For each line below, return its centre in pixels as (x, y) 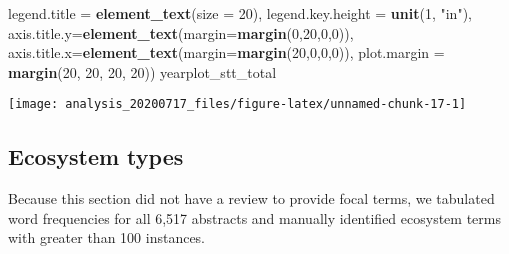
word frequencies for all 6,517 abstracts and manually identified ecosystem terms (254, 217)
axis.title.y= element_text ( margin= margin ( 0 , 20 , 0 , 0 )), (181, 32)
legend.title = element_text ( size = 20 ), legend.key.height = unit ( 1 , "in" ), (240, 13)
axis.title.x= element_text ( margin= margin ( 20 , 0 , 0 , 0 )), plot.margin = (226, 52)
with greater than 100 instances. (107, 237)
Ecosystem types (96, 156)
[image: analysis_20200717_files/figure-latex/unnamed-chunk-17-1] (237, 104)
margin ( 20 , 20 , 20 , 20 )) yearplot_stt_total (142, 71)
